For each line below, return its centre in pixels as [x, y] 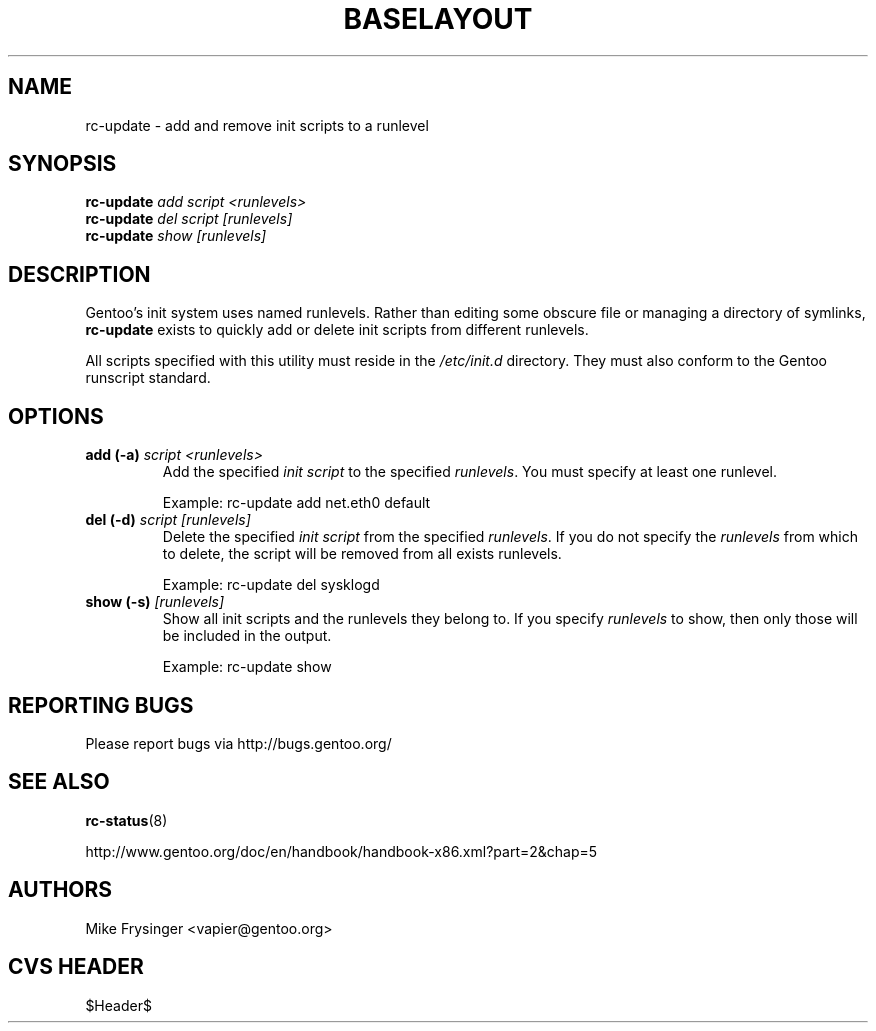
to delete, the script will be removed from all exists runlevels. [362, 554]
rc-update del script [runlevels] [189, 219]
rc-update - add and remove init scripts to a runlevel [257, 125]
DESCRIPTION [79, 274]
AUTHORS [60, 890]
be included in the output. [247, 636]
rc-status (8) [126, 820]
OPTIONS [56, 416]
